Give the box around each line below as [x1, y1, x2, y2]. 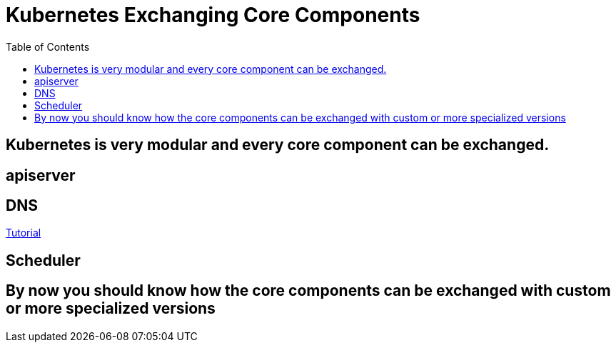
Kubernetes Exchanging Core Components [6, 3, 420, 27]
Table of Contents [6, 40, 90, 53]
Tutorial [6, 227, 41, 239]
